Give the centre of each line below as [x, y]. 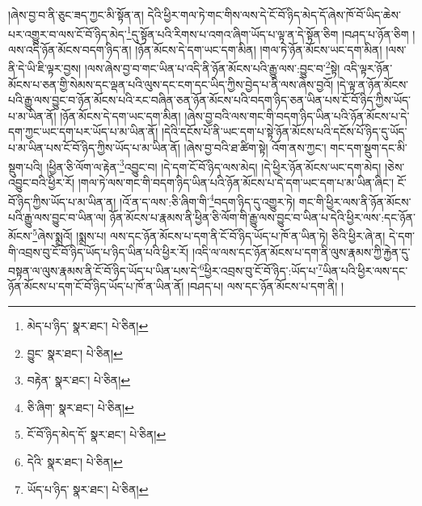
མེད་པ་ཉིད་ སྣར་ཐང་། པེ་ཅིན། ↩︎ [88, 326]
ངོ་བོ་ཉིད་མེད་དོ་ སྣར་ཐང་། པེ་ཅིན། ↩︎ [97, 434]
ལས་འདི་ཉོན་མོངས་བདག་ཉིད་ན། [70, 49]
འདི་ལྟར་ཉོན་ [368, 68]
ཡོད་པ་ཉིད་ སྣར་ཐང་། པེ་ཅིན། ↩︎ [88, 489]
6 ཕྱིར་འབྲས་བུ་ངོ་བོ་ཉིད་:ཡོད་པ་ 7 [261, 269]
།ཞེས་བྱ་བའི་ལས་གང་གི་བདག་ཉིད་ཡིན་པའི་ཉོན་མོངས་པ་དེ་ [297, 115]
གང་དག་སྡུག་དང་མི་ [369, 148]
